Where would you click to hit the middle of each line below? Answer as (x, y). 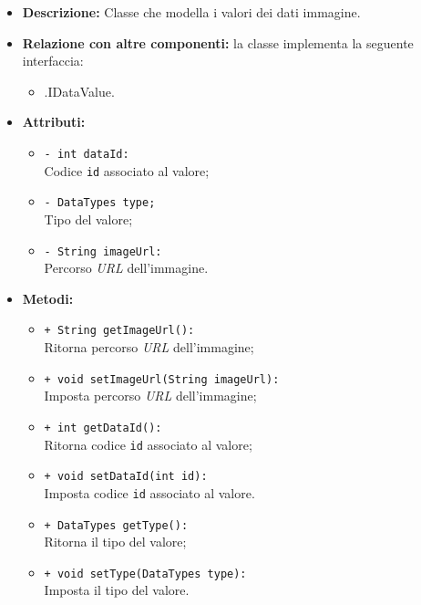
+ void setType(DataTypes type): (145, 574)
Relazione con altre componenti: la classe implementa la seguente (218, 42)
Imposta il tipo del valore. (117, 590)
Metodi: (48, 298)
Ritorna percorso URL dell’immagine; (149, 347)
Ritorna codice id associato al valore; (148, 444)
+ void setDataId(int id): (126, 477)
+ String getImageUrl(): (119, 331)
